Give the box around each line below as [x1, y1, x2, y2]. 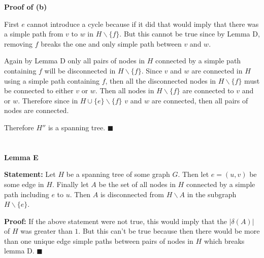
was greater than [20, 226, 73, 236]
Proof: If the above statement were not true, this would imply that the [4, 215, 227, 226]
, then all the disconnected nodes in [105, 75, 216, 86]
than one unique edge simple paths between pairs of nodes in [4, 235, 193, 246]
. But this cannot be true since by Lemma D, [119, 28, 260, 39]
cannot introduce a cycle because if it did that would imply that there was [27, 18, 259, 29]
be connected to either [4, 85, 74, 96]
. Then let [178, 169, 209, 179]
